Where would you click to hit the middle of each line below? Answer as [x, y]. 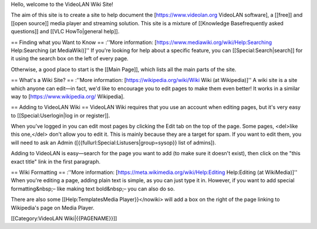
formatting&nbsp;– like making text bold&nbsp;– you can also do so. [93, 189]
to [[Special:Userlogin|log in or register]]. [60, 115]
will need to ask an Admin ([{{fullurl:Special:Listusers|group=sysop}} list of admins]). [114, 142]
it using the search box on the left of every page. [70, 59]
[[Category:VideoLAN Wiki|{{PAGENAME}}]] [64, 218]
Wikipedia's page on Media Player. [53, 207]
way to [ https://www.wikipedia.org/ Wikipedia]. [68, 96]
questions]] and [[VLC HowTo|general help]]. [65, 32]
